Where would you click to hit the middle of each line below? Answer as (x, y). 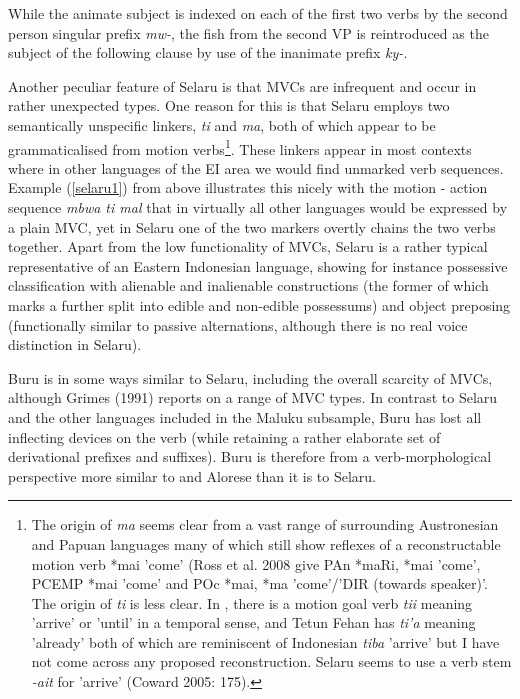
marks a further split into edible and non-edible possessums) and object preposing (259, 304)
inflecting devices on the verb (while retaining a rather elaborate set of (224, 436)
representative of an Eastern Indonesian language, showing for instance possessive (258, 265)
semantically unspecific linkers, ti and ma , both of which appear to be (222, 124)
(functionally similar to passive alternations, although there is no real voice (238, 324)
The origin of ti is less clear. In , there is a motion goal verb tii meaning (252, 602)
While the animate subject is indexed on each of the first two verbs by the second (258, 13)
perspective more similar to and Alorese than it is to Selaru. (192, 475)
